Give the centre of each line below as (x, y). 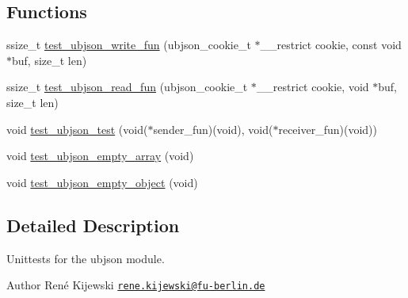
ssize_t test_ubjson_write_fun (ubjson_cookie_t (129, 45)
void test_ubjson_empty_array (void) (100, 156)
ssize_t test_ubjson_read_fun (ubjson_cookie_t (127, 87)
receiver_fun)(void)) (328, 129)
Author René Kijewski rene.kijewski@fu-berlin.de (136, 285)
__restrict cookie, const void (331, 45)
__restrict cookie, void (313, 87)
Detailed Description (93, 225)
